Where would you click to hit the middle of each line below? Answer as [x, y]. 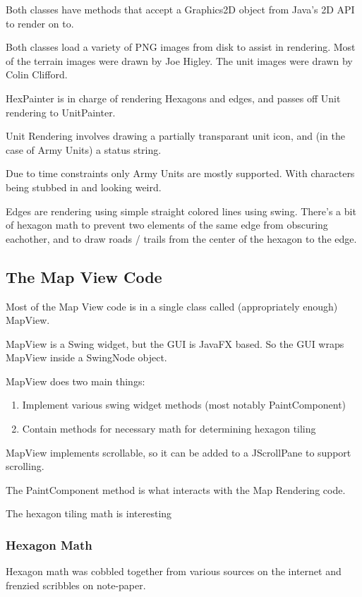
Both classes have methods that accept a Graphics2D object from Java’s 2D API [180, 9]
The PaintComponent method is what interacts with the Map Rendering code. [176, 489]
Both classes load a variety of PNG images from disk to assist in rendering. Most [181, 47]
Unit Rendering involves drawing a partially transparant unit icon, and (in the [175, 136]
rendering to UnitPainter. [61, 112]
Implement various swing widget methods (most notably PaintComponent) [184, 405]
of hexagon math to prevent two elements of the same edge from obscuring [167, 225]
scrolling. [25, 466]
